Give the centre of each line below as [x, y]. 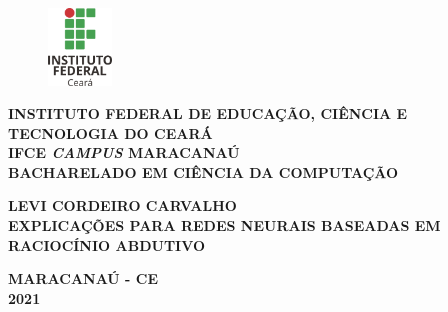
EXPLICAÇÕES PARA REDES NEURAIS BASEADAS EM [224, 225]
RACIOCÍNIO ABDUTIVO [107, 244]
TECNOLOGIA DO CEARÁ [110, 132]
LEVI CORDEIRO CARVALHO [122, 205]
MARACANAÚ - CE [83, 278]
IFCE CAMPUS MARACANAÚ [124, 152]
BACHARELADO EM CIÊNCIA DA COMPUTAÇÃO [203, 171]
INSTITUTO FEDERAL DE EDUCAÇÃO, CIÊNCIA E [208, 113]
